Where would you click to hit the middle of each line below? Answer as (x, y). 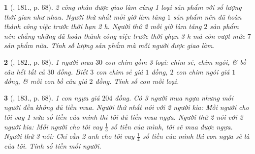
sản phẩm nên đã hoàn (207, 16)
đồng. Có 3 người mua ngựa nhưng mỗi (174, 97)
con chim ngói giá (203, 71)
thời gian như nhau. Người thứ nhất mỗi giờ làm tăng (84, 16)
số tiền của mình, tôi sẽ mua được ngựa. (172, 126)
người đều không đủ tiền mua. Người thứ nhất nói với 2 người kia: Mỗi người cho (127, 107)
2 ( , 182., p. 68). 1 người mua (49, 62)
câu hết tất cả (25, 71)
